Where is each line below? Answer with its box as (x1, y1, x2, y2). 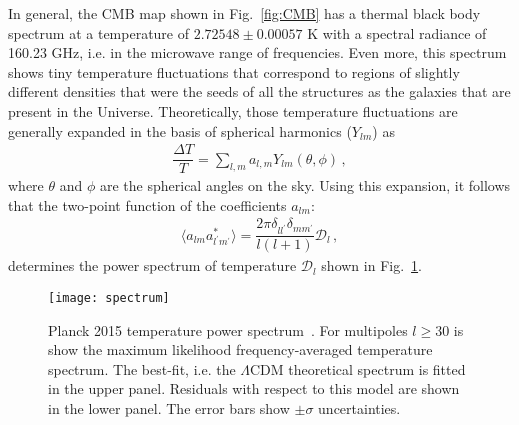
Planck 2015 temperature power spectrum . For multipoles (48, 319, 408, 340)
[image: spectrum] (48, 290, 170, 305)
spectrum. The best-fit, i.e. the (48, 358, 236, 379)
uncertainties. (318, 397, 401, 418)
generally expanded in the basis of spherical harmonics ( (8, 120, 352, 141)
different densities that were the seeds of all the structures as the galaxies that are (8, 81, 511, 102)
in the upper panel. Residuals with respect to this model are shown (48, 378, 460, 399)
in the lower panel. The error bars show (48, 397, 290, 418)
